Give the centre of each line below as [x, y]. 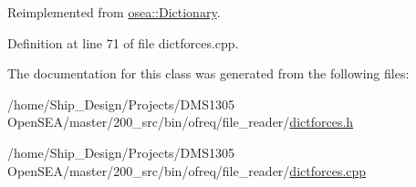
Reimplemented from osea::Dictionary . [114, 12]
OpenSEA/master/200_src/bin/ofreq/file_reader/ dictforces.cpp [187, 170]
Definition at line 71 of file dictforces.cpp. [123, 42]
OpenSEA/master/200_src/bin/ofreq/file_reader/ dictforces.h [181, 122]
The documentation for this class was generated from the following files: [208, 73]
